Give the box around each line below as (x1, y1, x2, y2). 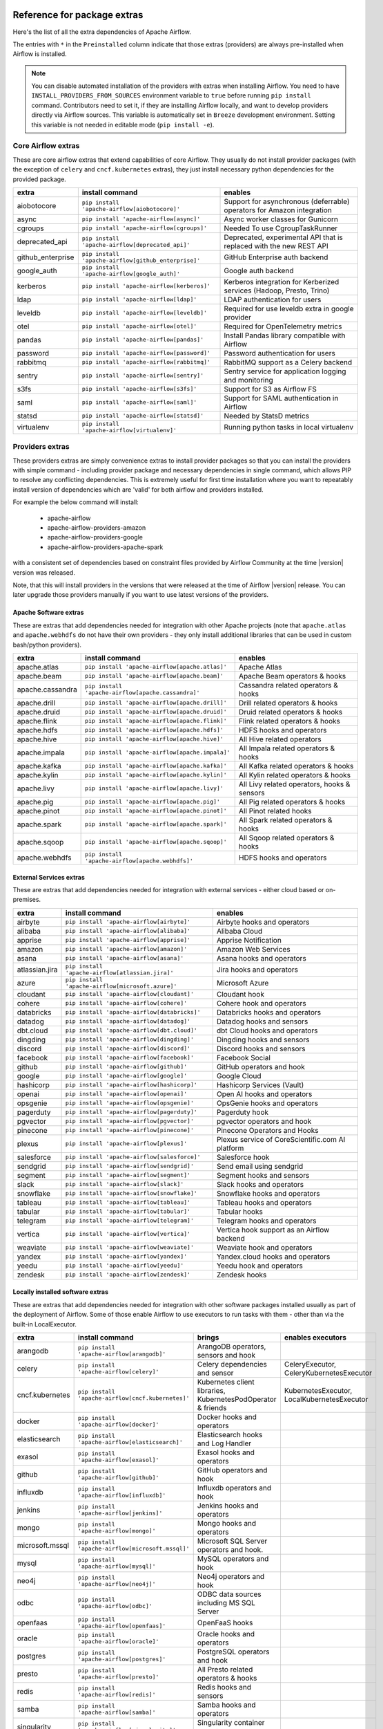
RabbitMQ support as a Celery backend (224, 357, 352, 367)
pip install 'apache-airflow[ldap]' (81, 296, 197, 304)
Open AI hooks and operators (216, 1089, 313, 1099)
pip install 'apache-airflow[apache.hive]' (85, 735, 224, 743)
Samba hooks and (197, 1700, 256, 1710)
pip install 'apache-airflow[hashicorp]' (65, 1081, 198, 1089)
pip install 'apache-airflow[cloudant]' (65, 990, 195, 998)
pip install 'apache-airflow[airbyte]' (65, 918, 191, 926)
